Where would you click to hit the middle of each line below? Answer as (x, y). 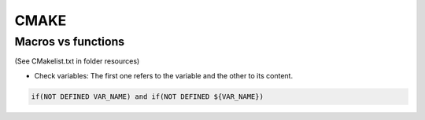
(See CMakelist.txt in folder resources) (77, 61)
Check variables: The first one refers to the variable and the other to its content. (164, 75)
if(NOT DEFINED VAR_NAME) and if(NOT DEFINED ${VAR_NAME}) (147, 96)
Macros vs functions (70, 42)
